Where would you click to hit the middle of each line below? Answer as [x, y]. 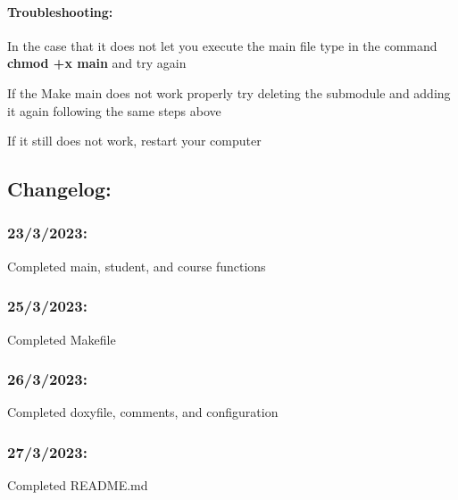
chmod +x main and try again [97, 63]
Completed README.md [78, 485]
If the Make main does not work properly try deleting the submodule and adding [229, 92]
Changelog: [59, 189]
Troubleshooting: [60, 11]
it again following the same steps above [114, 110]
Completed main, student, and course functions [137, 266]
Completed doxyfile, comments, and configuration [143, 412]
